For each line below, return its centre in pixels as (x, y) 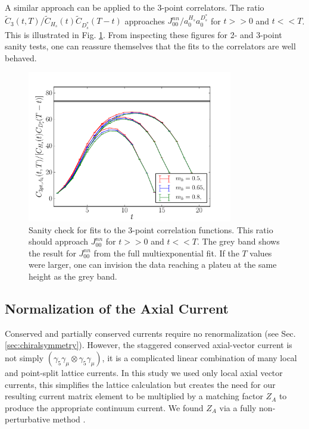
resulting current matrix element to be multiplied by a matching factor (134, 396)
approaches (145, 21)
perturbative (27, 419)
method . (69, 419)
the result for (52, 253)
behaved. (21, 57)
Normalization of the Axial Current (117, 308)
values (261, 253)
